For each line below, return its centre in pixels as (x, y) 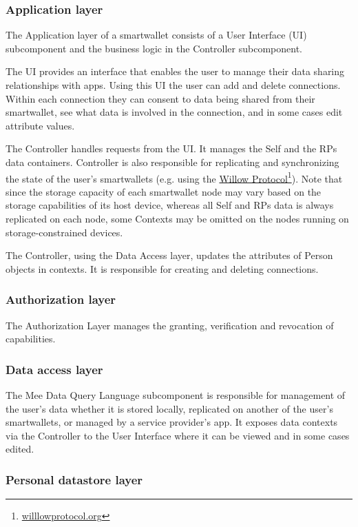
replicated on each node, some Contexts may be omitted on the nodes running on (177, 218)
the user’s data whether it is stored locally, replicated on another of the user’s (169, 408)
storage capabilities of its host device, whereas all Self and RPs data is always (170, 205)
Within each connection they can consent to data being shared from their (160, 98)
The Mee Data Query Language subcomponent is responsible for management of (176, 395)
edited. (20, 449)
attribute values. (40, 125)
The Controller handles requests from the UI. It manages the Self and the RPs (171, 148)
